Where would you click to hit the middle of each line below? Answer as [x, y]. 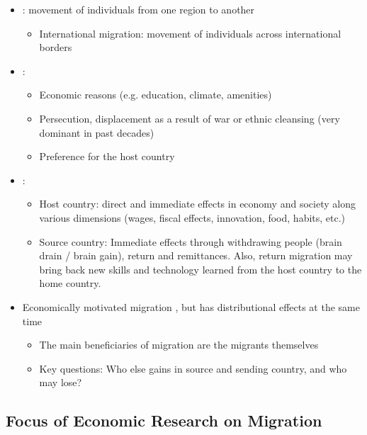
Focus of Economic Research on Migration [164, 420]
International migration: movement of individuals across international [190, 33]
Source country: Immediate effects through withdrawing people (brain [191, 241]
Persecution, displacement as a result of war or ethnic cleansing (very [190, 118]
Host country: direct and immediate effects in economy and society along [197, 204]
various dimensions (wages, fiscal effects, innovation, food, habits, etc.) [192, 217]
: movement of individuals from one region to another [139, 9]
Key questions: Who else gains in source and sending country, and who [193, 368]
